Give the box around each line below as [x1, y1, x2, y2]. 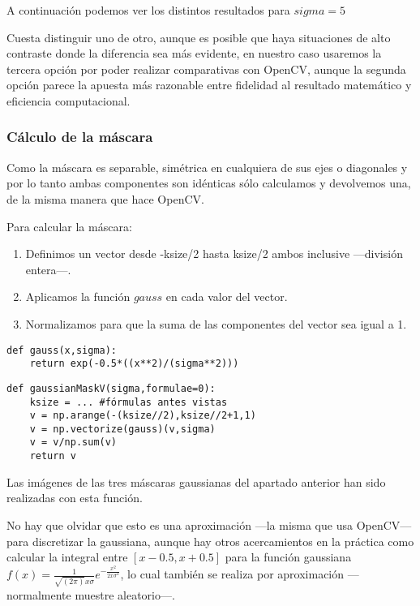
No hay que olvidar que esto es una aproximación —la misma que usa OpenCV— [6, 516, 412, 533]
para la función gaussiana [225, 548, 352, 565]
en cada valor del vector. [165, 288, 288, 305]
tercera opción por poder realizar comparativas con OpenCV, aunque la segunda [6, 60, 406, 77]
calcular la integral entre [6, 548, 128, 565]
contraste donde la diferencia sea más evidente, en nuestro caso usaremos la [6, 45, 382, 62]
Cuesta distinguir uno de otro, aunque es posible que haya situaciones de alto [6, 28, 391, 45]
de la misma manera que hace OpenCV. [6, 190, 204, 207]
